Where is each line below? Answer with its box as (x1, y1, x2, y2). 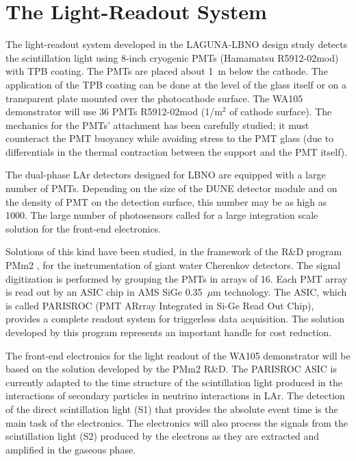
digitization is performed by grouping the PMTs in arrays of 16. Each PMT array (5, 271, 348, 285)
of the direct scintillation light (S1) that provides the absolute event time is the (5, 401, 338, 416)
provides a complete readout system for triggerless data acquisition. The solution (5, 311, 344, 326)
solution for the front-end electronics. (5, 221, 162, 235)
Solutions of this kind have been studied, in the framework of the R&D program (5, 244, 342, 259)
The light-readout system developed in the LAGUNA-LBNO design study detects (5, 37, 348, 51)
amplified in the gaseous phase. (5, 442, 136, 456)
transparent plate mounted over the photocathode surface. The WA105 (5, 91, 303, 105)
